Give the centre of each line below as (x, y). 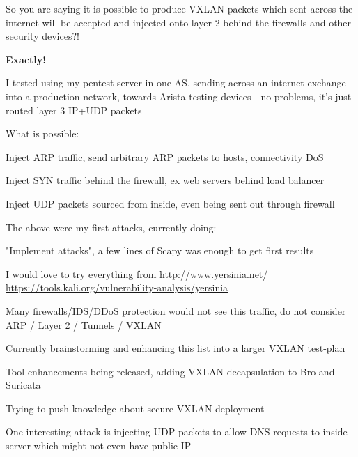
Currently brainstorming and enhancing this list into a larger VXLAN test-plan (176, 348)
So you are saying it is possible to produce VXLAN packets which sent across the (179, 8)
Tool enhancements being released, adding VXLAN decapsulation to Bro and (170, 371)
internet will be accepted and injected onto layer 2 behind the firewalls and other (179, 22)
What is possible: (42, 133)
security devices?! (42, 36)
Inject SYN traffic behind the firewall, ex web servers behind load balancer (165, 180)
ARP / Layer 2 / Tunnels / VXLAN (84, 324)
